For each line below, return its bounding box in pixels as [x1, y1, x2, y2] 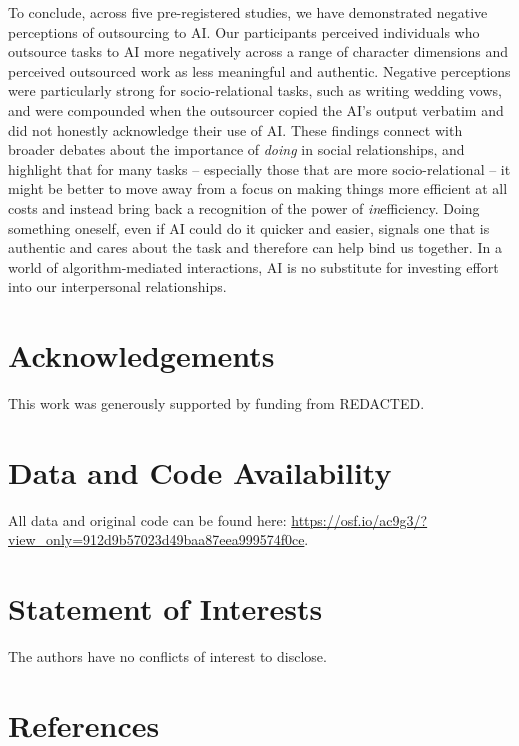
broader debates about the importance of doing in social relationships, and [8, 139, 465, 160]
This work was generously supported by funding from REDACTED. [8, 393, 425, 414]
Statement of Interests [8, 588, 323, 629]
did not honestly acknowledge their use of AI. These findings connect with [8, 119, 463, 140]
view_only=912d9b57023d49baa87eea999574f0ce [8, 529, 305, 550]
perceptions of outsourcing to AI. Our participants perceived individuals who [8, 21, 480, 42]
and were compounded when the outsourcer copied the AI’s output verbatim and [8, 99, 504, 120]
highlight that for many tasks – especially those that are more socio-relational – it [8, 158, 511, 179]
